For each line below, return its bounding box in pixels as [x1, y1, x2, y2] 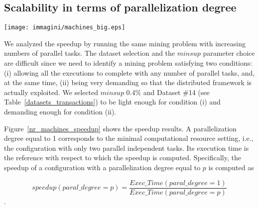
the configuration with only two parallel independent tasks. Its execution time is [4, 142, 249, 153]
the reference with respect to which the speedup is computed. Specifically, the [4, 152, 241, 163]
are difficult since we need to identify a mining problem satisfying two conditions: [4, 58, 253, 68]
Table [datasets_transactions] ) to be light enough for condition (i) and [4, 97, 221, 107]
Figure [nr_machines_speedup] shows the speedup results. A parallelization [4, 123, 237, 133]
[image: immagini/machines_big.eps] [4, 24, 126, 31]
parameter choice [203, 48, 255, 58]
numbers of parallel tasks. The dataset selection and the [4, 48, 175, 58]
